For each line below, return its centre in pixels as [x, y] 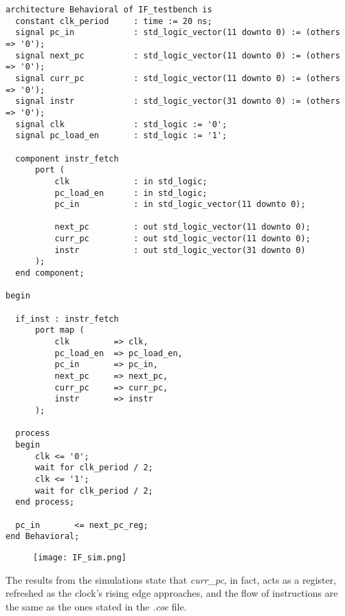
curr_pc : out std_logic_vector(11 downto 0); [182, 239]
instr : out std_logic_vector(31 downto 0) [180, 250]
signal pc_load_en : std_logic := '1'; [121, 136]
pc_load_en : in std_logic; [131, 193]
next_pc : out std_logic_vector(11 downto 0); [182, 227]
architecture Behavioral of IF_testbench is [109, 10]
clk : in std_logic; [131, 181]
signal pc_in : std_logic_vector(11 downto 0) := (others [178, 33]
